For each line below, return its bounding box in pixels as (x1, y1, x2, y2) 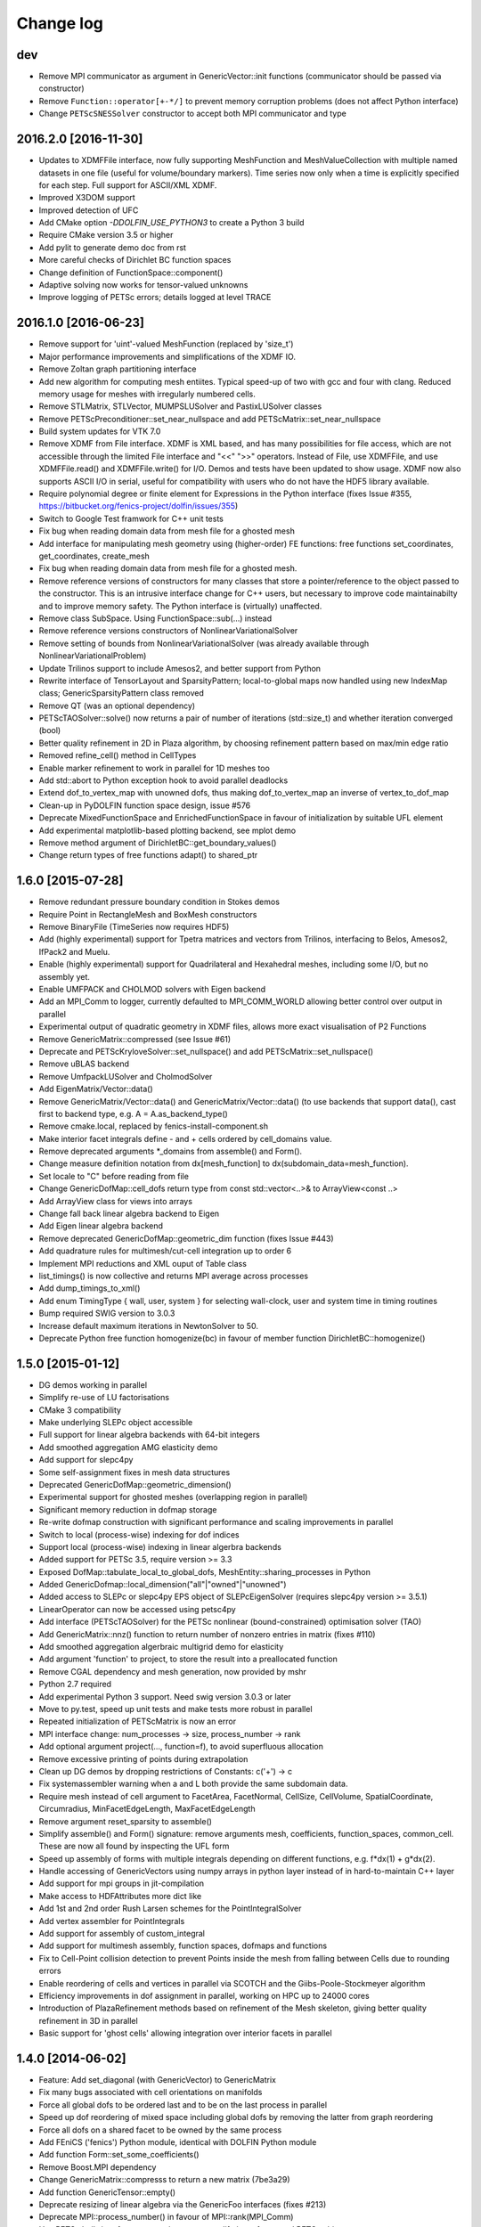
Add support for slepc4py (38, 1455, 134, 1465)
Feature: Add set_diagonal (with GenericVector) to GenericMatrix (38, 2075, 276, 2085)
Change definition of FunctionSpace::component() (38, 267, 224, 278)
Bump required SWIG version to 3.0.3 (38, 1308, 175, 1318)
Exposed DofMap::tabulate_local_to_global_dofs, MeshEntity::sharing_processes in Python (38, 1566, 371, 1577)
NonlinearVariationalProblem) (38, 650, 147, 661)
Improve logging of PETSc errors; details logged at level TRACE (38, 292, 272, 303)
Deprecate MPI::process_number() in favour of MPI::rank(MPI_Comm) (38, 2212, 294, 2223)
